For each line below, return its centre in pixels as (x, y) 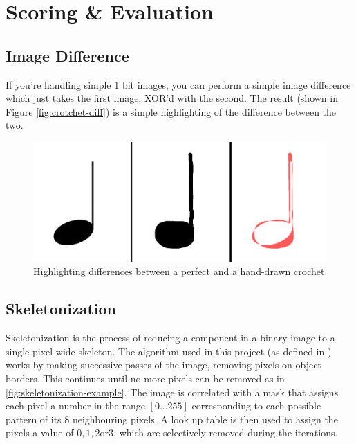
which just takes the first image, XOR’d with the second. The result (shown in (172, 98)
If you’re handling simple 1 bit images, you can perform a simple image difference (178, 84)
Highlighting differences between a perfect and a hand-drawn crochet (179, 271)
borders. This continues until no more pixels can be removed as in (145, 378)
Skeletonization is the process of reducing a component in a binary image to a (170, 338)
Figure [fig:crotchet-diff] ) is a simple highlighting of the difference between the (171, 111)
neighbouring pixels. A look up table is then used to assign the (205, 419)
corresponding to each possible (256, 406)
